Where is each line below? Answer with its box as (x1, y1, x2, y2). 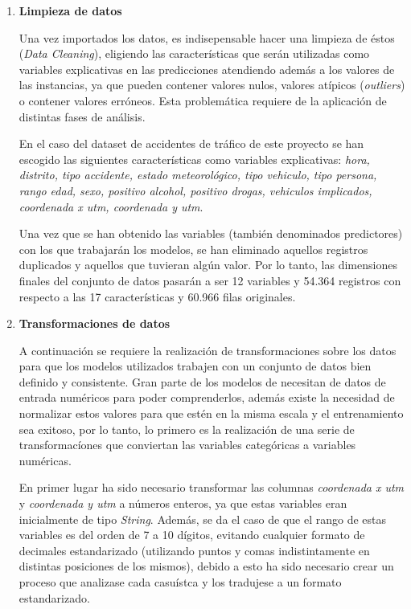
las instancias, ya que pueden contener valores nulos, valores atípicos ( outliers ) (18, 76, 405, 93)
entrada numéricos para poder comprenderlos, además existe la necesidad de (18, 389, 395, 406)
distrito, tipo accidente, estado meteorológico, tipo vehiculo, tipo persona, (18, 166, 377, 183)
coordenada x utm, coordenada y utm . (18, 198, 203, 215)
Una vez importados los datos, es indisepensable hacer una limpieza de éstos (18, 29, 395, 46)
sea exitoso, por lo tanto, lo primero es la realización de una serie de (18, 420, 355, 437)
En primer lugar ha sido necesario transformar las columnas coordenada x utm (18, 479, 405, 496)
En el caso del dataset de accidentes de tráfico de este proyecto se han (18, 135, 364, 152)
